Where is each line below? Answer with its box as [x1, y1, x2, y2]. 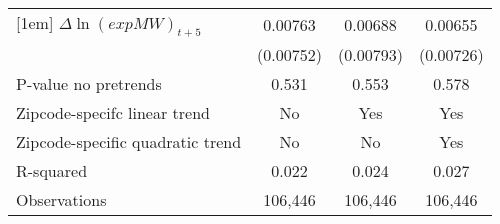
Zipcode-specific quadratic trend [16, 130, 242, 154]
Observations [16, 188, 107, 212]
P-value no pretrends [16, 72, 162, 96]
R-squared [16, 159, 88, 183]
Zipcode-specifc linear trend [16, 101, 210, 125]
